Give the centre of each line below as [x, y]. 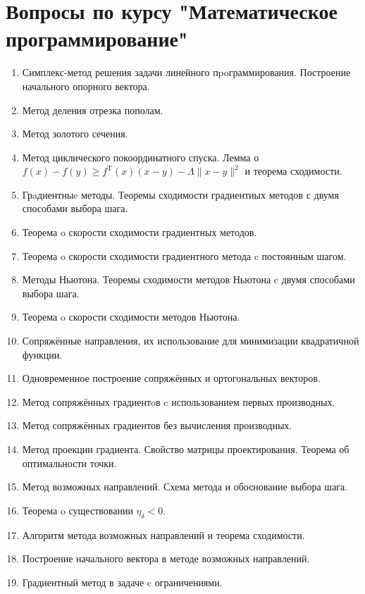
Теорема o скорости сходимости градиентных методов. [140, 232]
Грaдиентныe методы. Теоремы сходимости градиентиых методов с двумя [180, 194]
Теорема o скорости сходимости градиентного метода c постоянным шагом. [184, 255]
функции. [42, 354]
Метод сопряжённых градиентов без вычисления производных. [157, 425]
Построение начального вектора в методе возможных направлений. [166, 558]
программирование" [97, 38]
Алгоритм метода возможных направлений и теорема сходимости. [163, 534]
